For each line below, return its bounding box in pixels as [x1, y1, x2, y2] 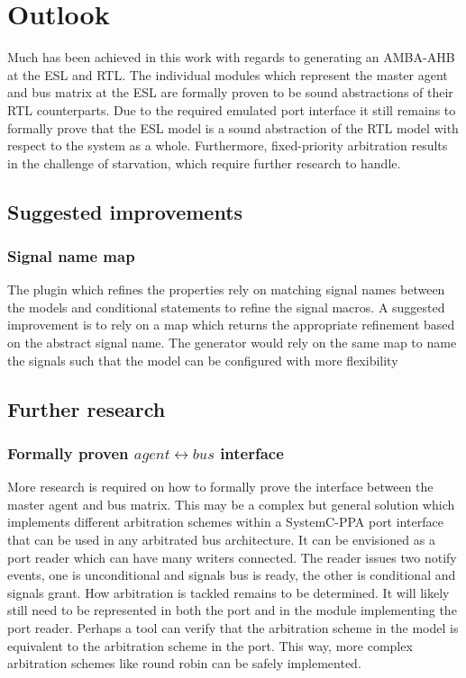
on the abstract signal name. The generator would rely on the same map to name [7, 333, 457, 352]
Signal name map [7, 244, 135, 267]
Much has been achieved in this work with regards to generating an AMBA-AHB [7, 48, 455, 67]
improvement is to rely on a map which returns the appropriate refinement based [7, 315, 455, 334]
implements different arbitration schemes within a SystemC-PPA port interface [7, 512, 443, 531]
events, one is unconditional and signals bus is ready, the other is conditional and [7, 565, 456, 584]
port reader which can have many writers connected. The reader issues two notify [7, 547, 457, 566]
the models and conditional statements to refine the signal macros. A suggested [7, 297, 445, 316]
